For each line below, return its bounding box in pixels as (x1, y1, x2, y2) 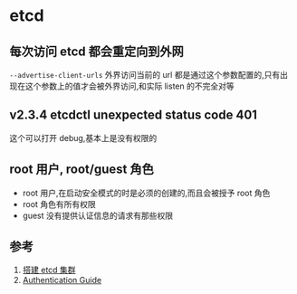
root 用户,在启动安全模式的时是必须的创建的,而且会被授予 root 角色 (22, 187, 271, 198)
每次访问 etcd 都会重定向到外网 (9, 43, 184, 59)
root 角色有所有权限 (22, 198, 97, 209)
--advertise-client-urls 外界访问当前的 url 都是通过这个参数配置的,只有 (9, 70, 281, 80)
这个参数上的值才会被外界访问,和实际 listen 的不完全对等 (24, 81, 235, 91)
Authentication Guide (22, 275, 102, 286)
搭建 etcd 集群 (22, 264, 76, 276)
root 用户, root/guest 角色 (9, 162, 154, 177)
